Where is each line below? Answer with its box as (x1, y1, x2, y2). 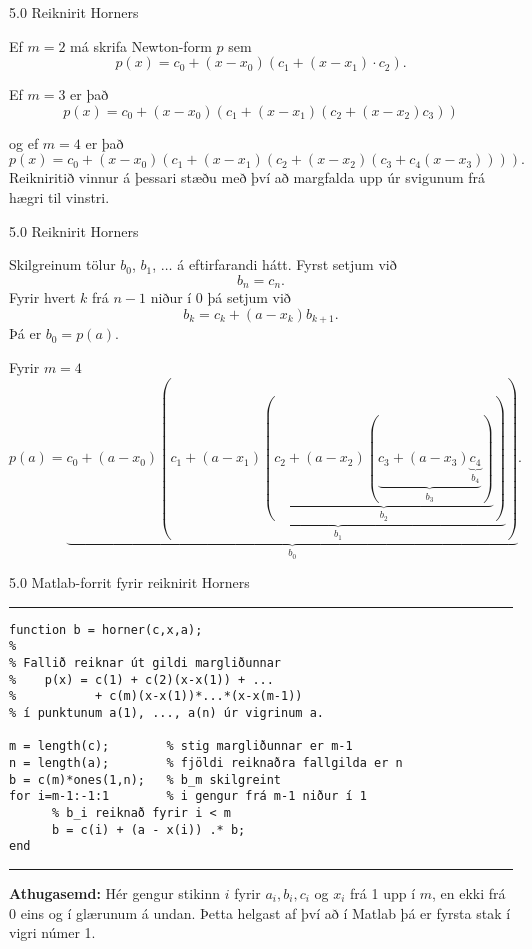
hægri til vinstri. (9, 186, 110, 207)
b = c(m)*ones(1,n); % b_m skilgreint (9, 772, 282, 787)
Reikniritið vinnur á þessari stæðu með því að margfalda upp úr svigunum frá (9, 167, 486, 188)
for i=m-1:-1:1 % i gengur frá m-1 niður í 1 (9, 789, 367, 804)
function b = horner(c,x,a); (9, 622, 203, 637)
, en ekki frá (432, 882, 506, 903)
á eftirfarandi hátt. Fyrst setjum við (177, 254, 397, 275)
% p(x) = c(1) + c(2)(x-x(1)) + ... (9, 672, 274, 687)
